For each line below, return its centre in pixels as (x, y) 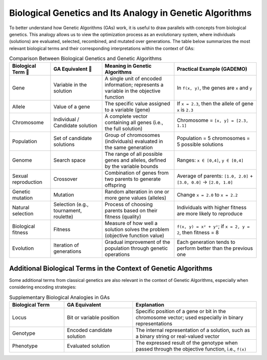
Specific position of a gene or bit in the (181, 312)
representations (154, 324)
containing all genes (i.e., (134, 123)
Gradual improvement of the (137, 242)
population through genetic (136, 248)
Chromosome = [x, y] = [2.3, (213, 120)
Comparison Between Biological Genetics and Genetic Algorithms (86, 58)
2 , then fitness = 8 (198, 232)
